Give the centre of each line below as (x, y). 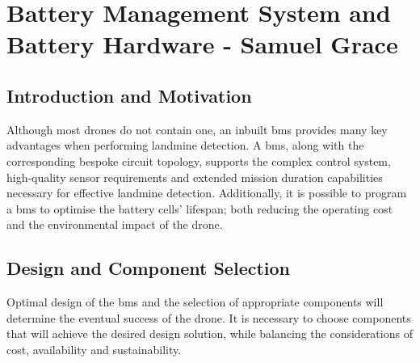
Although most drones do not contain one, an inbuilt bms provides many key (197, 129)
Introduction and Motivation (129, 95)
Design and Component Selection (149, 268)
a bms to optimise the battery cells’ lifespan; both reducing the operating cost (200, 208)
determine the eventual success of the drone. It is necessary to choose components (209, 317)
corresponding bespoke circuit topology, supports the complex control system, (199, 160)
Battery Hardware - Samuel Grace (202, 44)
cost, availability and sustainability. (94, 349)
